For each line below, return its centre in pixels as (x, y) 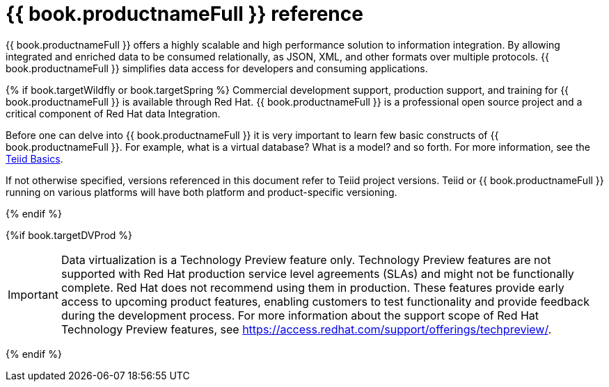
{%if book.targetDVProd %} (69, 235)
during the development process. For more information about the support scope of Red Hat (300, 315)
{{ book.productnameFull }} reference (184, 14)
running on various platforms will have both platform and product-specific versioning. (201, 192)
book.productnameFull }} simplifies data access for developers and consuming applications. (217, 68)
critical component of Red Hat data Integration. (113, 113)
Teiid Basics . (34, 158)
